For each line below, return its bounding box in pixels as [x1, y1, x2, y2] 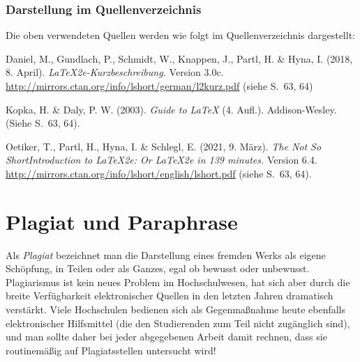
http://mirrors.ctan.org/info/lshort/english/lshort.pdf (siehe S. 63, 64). [6, 166, 312, 180]
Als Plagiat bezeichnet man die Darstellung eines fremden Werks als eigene [6, 247, 326, 262]
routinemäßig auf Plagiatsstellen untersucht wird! [6, 343, 216, 357]
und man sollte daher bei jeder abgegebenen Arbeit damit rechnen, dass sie [6, 329, 327, 344]
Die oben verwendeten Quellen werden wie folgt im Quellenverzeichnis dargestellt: [6, 28, 355, 42]
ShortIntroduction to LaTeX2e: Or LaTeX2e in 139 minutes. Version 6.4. [6, 152, 317, 167]
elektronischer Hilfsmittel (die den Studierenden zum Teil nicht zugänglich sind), [6, 315, 350, 330]
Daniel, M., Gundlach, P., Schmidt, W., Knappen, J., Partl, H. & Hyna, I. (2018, [6, 51, 353, 65]
